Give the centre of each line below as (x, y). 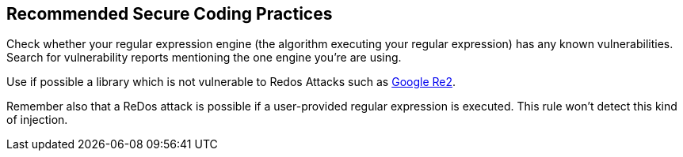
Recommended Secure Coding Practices (170, 14)
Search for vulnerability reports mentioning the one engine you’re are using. (204, 58)
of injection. (37, 120)
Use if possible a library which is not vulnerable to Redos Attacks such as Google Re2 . (231, 82)
